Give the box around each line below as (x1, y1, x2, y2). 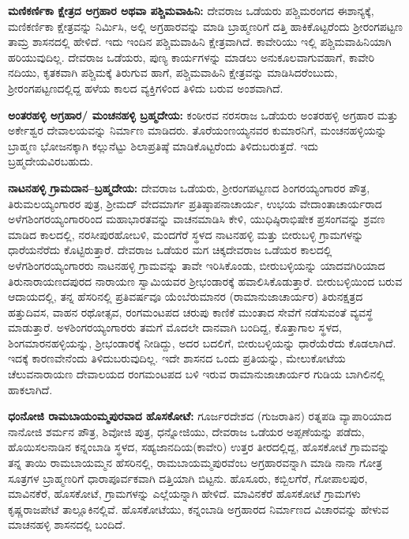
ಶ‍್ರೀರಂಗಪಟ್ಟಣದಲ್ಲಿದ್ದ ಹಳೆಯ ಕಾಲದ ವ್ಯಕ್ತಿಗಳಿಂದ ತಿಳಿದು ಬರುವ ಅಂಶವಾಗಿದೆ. (8, 79, 283, 96)
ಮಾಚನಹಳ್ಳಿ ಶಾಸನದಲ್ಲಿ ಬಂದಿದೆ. (8, 516, 126, 533)
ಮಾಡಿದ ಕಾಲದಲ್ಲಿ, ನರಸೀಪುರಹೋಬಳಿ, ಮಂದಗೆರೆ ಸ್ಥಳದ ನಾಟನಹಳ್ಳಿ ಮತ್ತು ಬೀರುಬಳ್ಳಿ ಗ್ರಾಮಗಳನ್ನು (8, 226, 364, 242)
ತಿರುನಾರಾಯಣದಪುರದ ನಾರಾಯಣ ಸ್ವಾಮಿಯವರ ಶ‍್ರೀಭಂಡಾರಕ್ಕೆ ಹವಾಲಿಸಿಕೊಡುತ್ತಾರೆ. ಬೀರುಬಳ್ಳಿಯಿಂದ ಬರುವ (8, 272, 403, 289)
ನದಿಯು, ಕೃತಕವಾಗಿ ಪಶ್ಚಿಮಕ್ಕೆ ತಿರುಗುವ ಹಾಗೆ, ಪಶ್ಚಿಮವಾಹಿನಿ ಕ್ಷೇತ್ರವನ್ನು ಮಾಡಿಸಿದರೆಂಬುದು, (8, 64, 338, 81)
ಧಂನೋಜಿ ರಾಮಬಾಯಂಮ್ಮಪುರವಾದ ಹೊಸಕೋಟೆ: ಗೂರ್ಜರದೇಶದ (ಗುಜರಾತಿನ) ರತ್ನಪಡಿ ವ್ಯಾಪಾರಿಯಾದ (8, 408, 392, 424)
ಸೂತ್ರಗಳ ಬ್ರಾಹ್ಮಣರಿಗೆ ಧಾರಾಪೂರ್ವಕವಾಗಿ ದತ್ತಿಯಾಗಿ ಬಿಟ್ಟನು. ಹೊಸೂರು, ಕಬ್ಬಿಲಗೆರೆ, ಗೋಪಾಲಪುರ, (8, 469, 368, 486)
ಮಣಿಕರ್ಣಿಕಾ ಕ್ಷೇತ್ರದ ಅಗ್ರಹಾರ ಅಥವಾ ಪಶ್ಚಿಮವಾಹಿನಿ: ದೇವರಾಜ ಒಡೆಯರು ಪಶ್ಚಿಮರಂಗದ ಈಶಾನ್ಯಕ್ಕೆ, (8, 2, 374, 18)
